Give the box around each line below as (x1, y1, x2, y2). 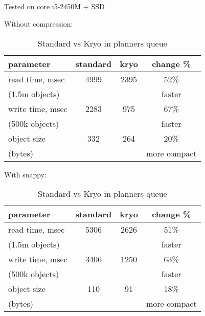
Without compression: (4, 18, 73, 29)
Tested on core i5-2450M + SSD (4, 1, 105, 12)
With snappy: (4, 169, 47, 179)
